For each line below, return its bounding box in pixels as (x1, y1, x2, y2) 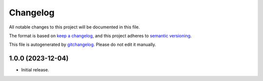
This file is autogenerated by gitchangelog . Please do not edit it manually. (9, 41, 156, 48)
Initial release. (21, 67, 49, 73)
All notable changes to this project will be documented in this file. (9, 24, 140, 30)
